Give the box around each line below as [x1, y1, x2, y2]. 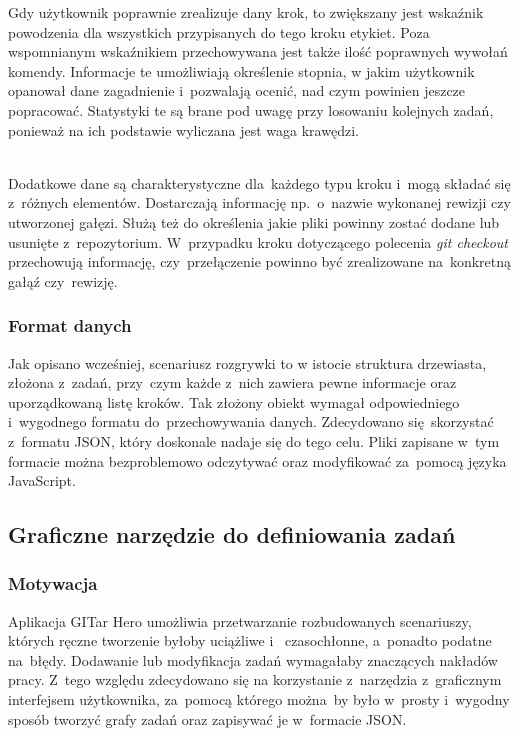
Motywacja [8, 571, 98, 596]
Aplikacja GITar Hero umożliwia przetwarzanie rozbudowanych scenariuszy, [8, 610, 472, 631]
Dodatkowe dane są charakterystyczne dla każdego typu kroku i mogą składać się [8, 172, 511, 193]
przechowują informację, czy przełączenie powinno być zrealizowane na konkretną [8, 251, 512, 272]
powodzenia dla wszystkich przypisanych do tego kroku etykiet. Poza [8, 21, 430, 42]
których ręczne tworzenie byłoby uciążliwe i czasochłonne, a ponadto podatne [8, 630, 492, 651]
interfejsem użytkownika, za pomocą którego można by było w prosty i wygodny [8, 689, 510, 710]
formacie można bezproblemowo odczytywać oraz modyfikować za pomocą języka [8, 450, 507, 471]
